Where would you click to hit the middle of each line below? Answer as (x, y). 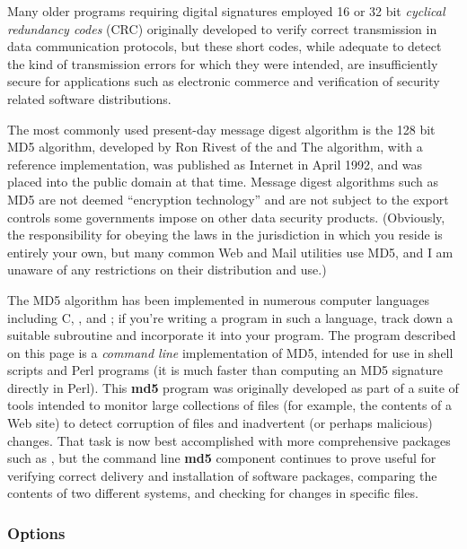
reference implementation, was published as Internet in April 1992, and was (215, 164)
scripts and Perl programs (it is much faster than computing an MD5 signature (225, 370)
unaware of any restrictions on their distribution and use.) (167, 270)
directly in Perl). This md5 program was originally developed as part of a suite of (233, 387)
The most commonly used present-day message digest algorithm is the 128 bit (221, 129)
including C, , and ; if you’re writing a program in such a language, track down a (230, 317)
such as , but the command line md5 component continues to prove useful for (222, 458)
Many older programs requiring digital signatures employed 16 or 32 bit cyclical (226, 11)
